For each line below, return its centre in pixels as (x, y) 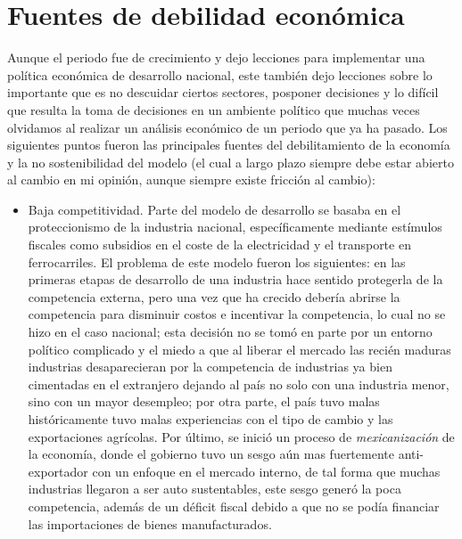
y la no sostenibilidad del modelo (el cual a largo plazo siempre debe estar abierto (231, 162)
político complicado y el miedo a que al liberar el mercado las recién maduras (239, 349)
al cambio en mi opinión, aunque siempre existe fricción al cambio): (191, 180)
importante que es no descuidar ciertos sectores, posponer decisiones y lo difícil (223, 92)
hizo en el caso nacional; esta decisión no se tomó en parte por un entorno (230, 332)
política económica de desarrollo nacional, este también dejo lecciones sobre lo (220, 74)
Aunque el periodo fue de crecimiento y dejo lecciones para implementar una (216, 57)
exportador (58, 471)
